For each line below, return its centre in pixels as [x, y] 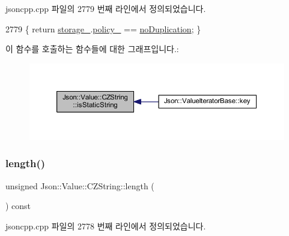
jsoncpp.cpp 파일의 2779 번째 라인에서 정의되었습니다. [106, 8]
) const [18, 206]
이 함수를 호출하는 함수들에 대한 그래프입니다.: [92, 49]
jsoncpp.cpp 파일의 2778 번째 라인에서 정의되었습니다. [106, 226]
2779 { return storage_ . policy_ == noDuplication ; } [103, 28]
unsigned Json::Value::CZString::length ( [80, 185]
